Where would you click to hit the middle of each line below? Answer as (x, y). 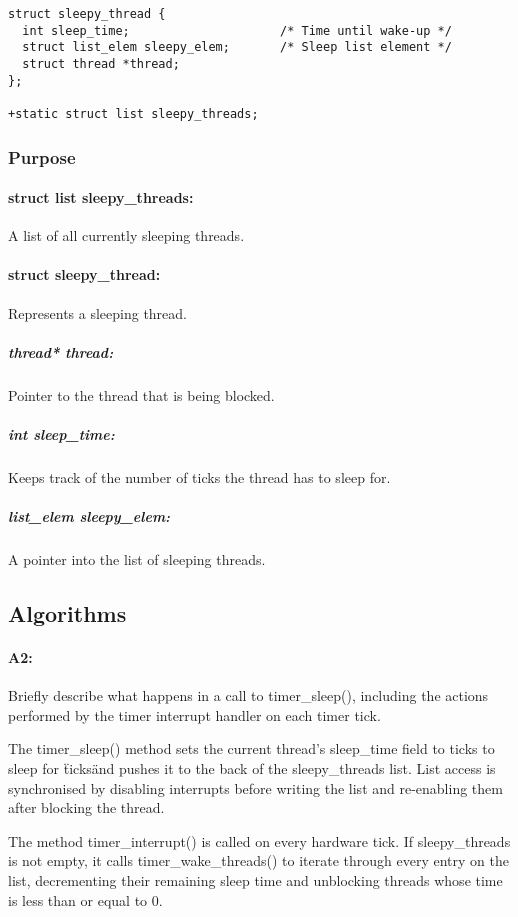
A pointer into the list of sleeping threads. (137, 559)
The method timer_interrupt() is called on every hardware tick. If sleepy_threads (259, 840)
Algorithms (67, 613)
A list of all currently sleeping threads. (126, 235)
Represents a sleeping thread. (97, 312)
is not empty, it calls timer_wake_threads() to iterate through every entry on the (258, 860)
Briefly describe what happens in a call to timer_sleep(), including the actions (248, 695)
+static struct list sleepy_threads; (133, 113)
